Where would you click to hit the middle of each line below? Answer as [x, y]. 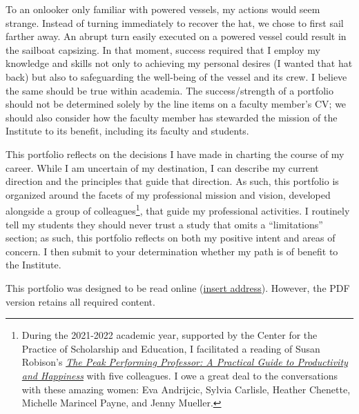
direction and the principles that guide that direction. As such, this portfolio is [172, 181]
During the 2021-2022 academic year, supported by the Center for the [169, 335]
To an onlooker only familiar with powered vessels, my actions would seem [163, 9]
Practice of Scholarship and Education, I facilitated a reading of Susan [171, 348]
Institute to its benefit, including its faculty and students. [127, 131]
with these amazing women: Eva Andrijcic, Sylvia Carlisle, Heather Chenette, [186, 389]
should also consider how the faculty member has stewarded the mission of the [172, 117]
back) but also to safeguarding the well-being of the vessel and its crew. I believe [176, 76]
